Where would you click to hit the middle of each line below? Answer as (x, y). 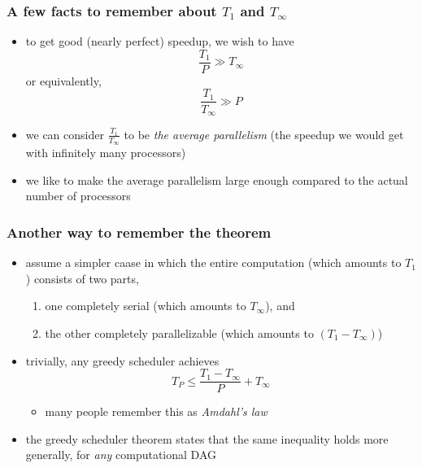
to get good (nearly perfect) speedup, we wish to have (160, 41)
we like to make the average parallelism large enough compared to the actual (217, 179)
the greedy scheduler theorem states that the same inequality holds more (207, 438)
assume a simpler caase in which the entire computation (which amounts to (213, 262)
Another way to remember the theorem (139, 232)
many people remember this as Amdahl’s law (156, 411)
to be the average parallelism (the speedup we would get (264, 134)
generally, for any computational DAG (121, 455)
